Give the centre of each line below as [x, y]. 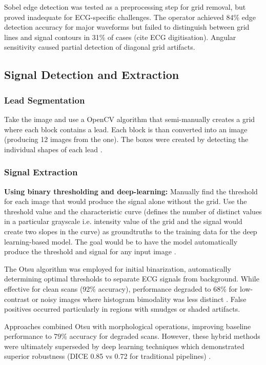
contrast [17, 299]
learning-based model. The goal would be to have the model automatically [121, 241]
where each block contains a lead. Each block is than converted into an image [126, 129]
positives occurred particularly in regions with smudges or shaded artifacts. [122, 309]
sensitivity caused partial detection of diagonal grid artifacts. [100, 47]
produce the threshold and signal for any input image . [90, 251]
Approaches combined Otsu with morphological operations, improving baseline [128, 326]
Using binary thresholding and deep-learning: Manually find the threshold [131, 191]
